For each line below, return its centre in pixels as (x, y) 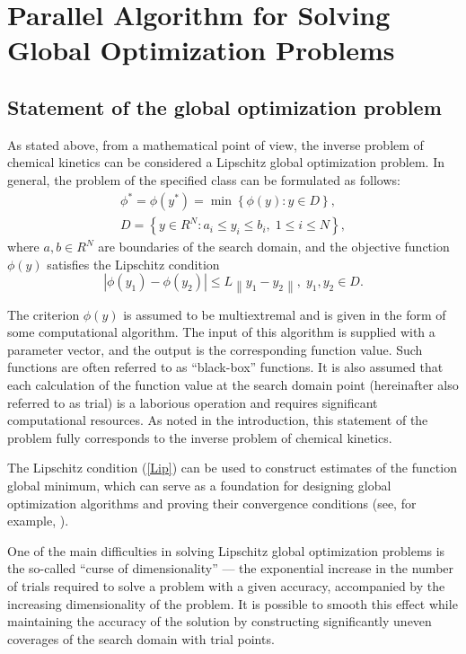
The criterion (44, 314)
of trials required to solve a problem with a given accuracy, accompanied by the (226, 585)
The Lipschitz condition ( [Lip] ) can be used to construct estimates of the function (232, 468)
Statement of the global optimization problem (224, 106)
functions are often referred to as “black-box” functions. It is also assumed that (225, 367)
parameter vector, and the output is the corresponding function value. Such (215, 349)
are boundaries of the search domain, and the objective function (274, 247)
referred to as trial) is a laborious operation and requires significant (193, 402)
